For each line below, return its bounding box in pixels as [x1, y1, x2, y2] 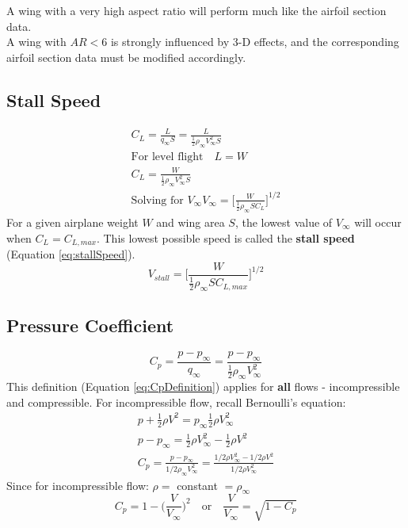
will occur [354, 214, 402, 231]
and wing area [156, 214, 225, 231]
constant [177, 476, 218, 493]
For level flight [131, 151, 204, 163]
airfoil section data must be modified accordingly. [6, 48, 246, 65]
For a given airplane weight [6, 214, 139, 231]
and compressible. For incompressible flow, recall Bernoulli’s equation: [6, 393, 346, 410]
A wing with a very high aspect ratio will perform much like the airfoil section [6, 2, 387, 18]
